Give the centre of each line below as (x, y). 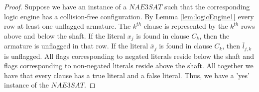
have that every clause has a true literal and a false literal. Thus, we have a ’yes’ (127, 75)
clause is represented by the (186, 26)
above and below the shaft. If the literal (65, 35)
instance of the (26, 85)
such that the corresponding (207, 6)
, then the (214, 35)
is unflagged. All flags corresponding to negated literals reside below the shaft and (129, 56)
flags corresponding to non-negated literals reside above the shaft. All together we (129, 66)
